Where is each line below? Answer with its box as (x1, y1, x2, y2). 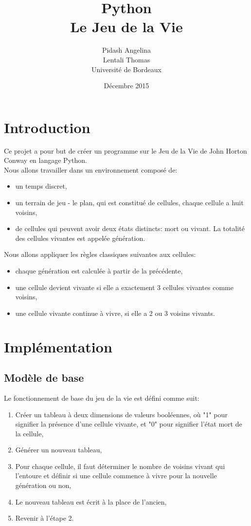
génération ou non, (15, 480, 72, 490)
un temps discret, (15, 181, 67, 191)
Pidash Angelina (102, 45, 151, 55)
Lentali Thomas (103, 54, 150, 64)
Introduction (4, 117, 90, 137)
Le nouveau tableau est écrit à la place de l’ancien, (15, 496, 167, 507)
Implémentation (4, 336, 112, 356)
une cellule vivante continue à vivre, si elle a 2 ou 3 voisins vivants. (15, 308, 215, 318)
